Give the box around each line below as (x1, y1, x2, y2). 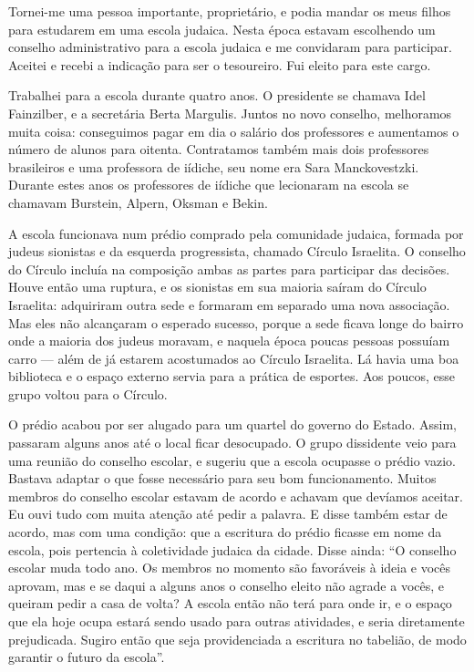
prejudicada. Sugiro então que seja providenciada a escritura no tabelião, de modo (8, 629, 467, 648)
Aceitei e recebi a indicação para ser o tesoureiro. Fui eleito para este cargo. (8, 55, 431, 74)
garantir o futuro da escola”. (8, 647, 165, 667)
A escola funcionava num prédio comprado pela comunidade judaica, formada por (8, 223, 464, 243)
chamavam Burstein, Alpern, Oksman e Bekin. (8, 192, 268, 212)
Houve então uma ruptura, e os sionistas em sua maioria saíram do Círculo (8, 277, 427, 296)
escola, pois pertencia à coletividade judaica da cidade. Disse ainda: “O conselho (8, 540, 457, 559)
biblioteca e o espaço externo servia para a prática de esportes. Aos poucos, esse (8, 367, 455, 386)
